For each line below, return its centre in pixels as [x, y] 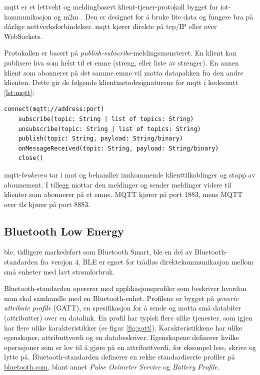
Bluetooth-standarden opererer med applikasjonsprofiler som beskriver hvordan [125, 288]
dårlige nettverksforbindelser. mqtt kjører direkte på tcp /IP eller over [110, 26]
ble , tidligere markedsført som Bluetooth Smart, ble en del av [98, 252]
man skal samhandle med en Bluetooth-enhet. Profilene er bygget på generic [121, 298]
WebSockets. [23, 36]
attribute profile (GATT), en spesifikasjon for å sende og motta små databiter [123, 308]
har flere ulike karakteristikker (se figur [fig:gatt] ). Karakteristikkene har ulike [123, 327]
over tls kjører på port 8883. [47, 204]
